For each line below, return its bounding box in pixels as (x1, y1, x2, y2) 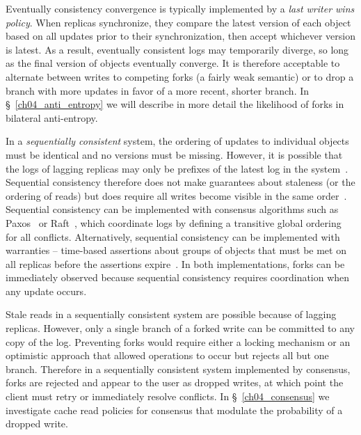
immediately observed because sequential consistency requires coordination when (6, 270, 350, 285)
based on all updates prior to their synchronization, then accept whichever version (6, 29, 356, 43)
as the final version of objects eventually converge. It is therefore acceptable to (6, 56, 340, 70)
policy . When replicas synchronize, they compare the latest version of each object (6, 15, 351, 29)
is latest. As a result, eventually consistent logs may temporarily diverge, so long (6, 42, 349, 56)
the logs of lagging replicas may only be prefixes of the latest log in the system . (6, 161, 348, 175)
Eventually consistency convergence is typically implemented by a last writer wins (6, 1, 355, 15)
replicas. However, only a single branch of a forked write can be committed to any (6, 321, 355, 335)
